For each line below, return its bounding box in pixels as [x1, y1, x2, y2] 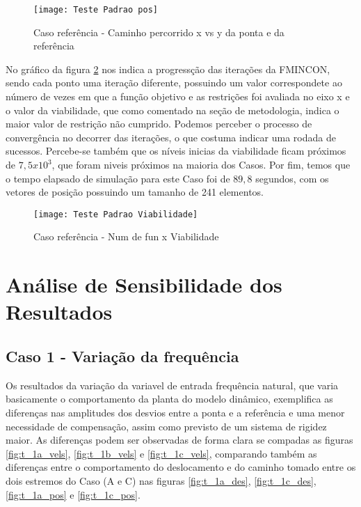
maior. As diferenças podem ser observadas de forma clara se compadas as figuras [6, 432, 353, 447]
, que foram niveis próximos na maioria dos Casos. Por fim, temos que [51, 157, 351, 171]
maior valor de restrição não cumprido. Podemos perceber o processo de [6, 116, 312, 131]
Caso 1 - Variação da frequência [6, 345, 239, 366]
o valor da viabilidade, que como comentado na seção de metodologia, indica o [6, 102, 339, 117]
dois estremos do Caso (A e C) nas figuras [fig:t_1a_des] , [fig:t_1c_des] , [6, 473, 316, 487]
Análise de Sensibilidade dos [6, 270, 282, 299]
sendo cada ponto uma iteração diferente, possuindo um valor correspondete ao [6, 75, 342, 90]
